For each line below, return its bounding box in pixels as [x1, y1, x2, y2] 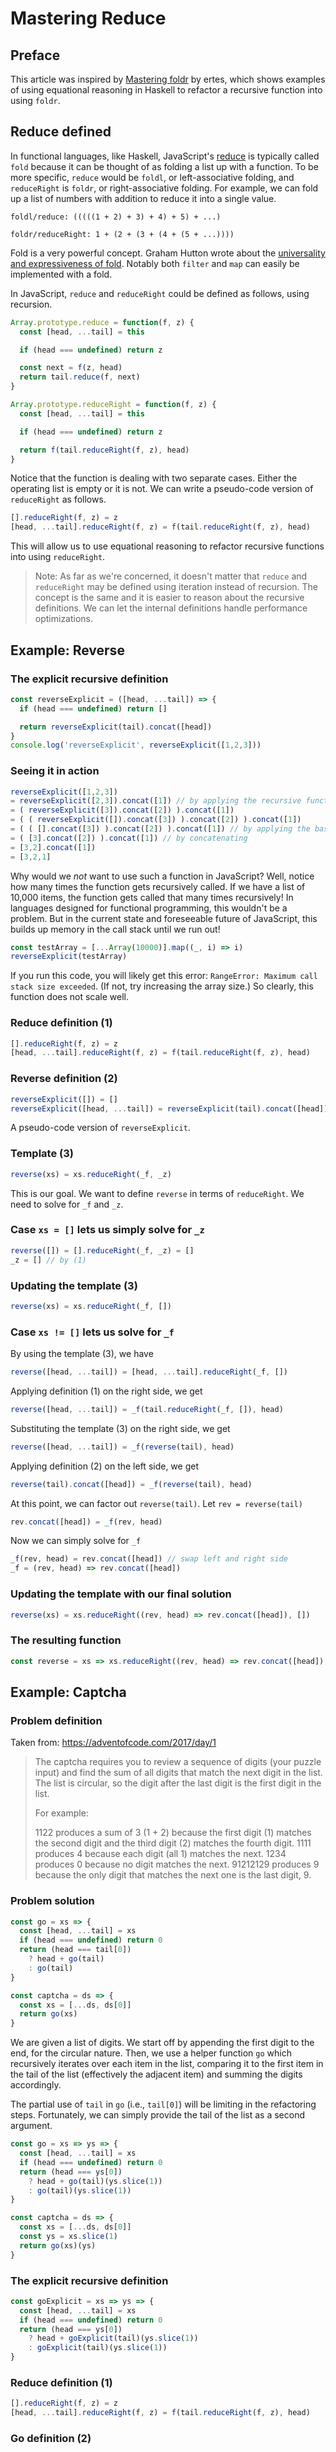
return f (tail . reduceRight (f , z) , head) [19, 445, 190, 455]
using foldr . [10, 95, 61, 106]
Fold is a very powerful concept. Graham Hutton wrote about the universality [10, 247, 326, 259]
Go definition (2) [10, 2432, 92, 2446]
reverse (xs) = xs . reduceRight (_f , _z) [10, 1169, 172, 1179]
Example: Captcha [10, 1683, 127, 1701]
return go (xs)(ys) [19, 2240, 97, 2251]
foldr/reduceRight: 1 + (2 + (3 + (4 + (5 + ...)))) [10, 229, 235, 239]
